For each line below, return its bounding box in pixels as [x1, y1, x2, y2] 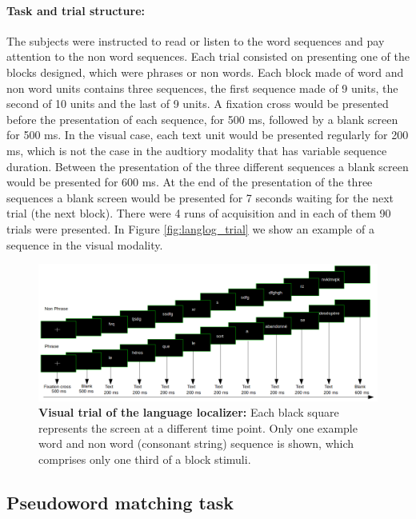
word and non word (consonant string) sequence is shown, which [38, 435, 354, 452]
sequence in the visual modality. [6, 236, 163, 253]
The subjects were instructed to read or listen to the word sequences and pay [6, 32, 385, 49]
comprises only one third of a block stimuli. [38, 450, 251, 467]
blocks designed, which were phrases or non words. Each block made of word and [6, 63, 404, 80]
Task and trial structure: [6, 2, 146, 18]
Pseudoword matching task [6, 489, 234, 514]
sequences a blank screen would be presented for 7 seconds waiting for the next [6, 189, 394, 206]
